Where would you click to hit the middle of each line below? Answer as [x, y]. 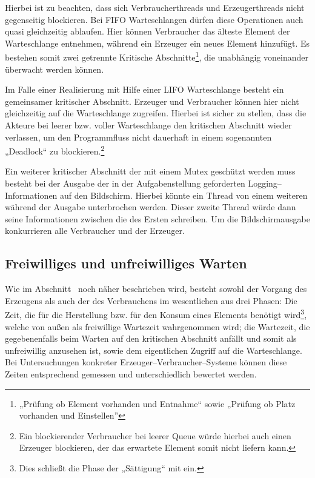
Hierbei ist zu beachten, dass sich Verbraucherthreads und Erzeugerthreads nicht [155, 7]
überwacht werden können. [55, 69]
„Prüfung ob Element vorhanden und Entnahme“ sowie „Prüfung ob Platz [157, 403]
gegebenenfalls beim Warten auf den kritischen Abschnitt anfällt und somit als [151, 338]
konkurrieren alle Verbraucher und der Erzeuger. [95, 231]
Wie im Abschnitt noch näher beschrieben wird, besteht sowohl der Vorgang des [156, 289]
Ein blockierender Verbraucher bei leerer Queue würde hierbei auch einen [155, 435]
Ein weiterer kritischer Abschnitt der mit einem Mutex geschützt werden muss [150, 171]
